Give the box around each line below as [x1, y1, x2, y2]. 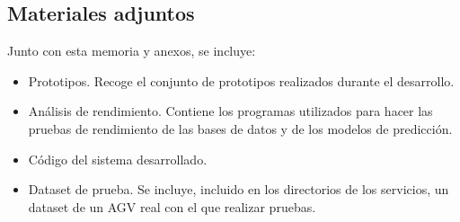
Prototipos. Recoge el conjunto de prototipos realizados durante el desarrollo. [28, 71, 455, 90]
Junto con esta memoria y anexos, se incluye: [7, 41, 256, 60]
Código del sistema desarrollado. [28, 149, 208, 168]
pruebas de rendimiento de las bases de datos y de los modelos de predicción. [28, 119, 453, 138]
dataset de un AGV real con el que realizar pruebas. [28, 197, 316, 216]
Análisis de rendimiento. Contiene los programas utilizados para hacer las [28, 102, 433, 120]
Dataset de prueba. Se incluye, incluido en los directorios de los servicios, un [28, 180, 449, 199]
